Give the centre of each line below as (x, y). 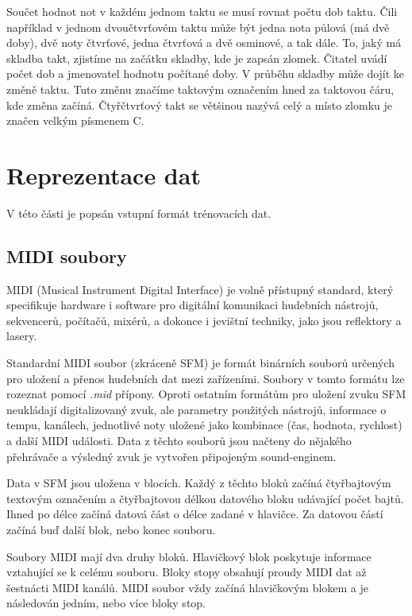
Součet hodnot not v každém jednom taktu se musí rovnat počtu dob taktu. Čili (202, 11)
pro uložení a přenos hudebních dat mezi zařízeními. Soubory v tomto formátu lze (206, 378)
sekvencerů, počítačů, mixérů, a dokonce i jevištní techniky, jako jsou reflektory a (204, 320)
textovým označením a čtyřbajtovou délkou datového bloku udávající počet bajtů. (205, 498)
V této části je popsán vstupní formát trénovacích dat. (139, 213)
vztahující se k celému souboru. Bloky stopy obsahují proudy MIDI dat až (187, 572)
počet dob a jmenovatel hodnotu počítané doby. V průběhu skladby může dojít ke (206, 74)
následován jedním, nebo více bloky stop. (106, 603)
